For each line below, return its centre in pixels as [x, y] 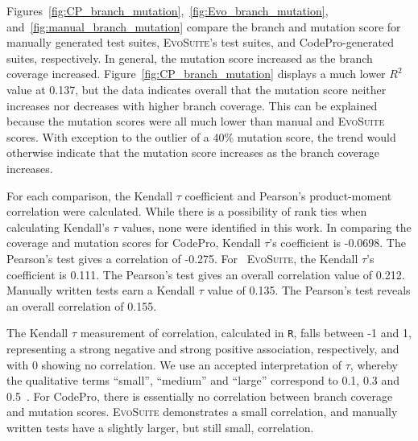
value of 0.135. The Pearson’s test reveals [309, 290]
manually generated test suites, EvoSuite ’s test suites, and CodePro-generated [201, 42]
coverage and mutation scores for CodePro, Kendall [134, 243]
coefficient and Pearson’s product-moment [288, 195]
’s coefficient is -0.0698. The [337, 243]
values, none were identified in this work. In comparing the [267, 227]
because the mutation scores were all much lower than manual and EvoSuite [196, 121]
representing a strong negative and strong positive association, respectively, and [203, 348]
